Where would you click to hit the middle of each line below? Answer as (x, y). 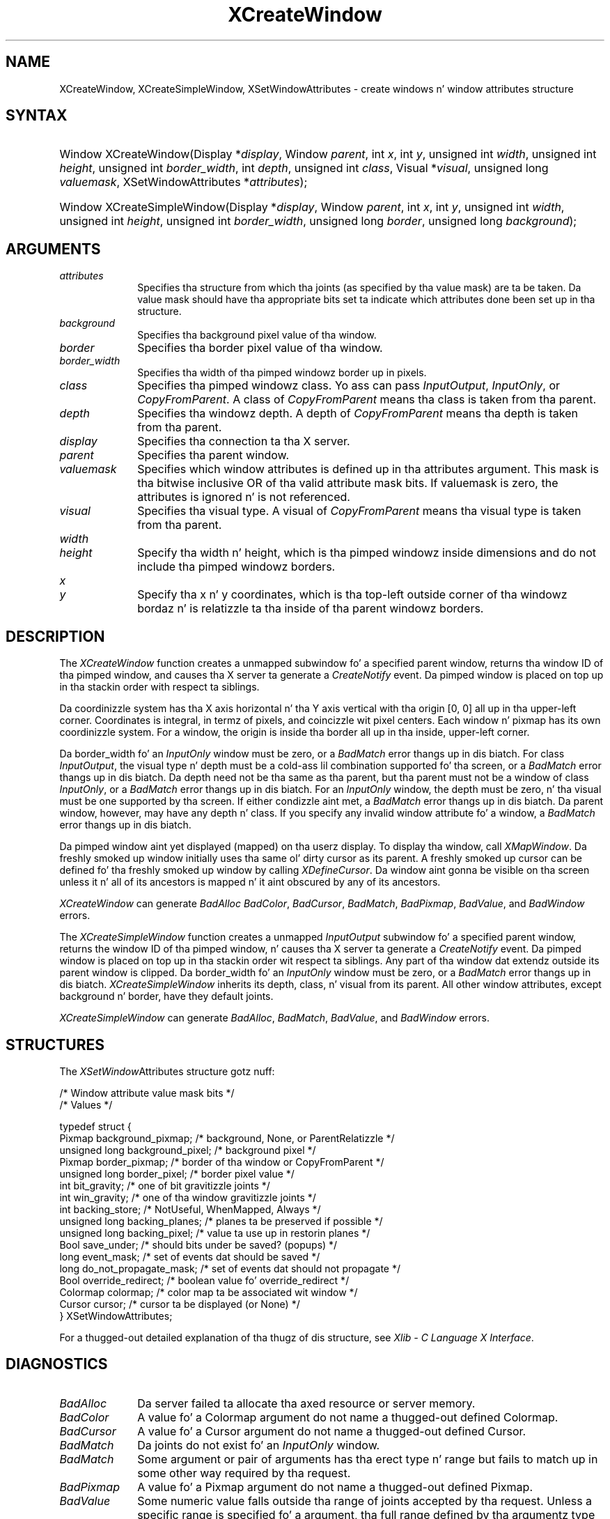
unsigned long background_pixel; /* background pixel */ (188, 1150)
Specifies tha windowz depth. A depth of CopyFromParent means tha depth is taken (358, 414)
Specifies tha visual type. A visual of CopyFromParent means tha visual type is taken (359, 511)
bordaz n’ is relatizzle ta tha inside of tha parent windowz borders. (311, 609)
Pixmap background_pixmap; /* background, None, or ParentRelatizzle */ (227, 1138)
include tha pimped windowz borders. (236, 567)
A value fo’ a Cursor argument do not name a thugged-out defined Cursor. (332, 1431)
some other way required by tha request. (244, 1473)
